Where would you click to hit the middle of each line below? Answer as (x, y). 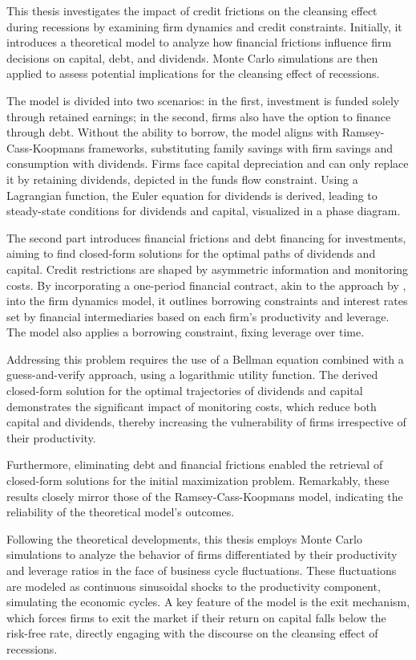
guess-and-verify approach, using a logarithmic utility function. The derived (192, 375)
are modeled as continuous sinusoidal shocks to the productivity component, (194, 586)
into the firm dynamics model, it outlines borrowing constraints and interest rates (207, 301)
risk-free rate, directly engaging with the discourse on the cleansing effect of (192, 633)
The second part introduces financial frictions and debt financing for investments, (206, 237)
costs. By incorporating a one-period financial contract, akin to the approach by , (206, 285)
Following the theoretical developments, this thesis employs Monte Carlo (184, 538)
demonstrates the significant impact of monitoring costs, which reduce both (192, 406)
